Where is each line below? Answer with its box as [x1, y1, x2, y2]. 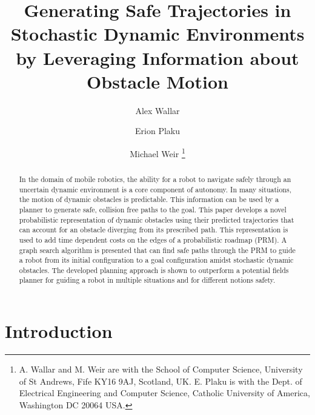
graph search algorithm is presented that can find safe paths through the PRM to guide [19, 245, 296, 255]
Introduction [5, 319, 113, 343]
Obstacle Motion [87, 69, 228, 93]
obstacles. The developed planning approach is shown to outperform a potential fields [19, 265, 289, 275]
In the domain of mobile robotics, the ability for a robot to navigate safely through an [19, 174, 291, 184]
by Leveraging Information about [16, 45, 299, 70]
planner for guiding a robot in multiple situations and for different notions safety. [19, 275, 276, 285]
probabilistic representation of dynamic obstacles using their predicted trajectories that [19, 214, 294, 224]
